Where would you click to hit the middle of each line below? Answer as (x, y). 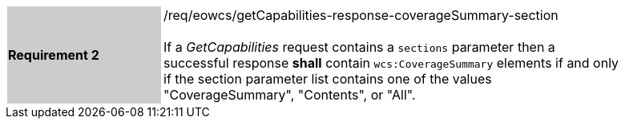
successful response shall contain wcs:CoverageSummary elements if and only (391, 63)
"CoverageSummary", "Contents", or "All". (290, 95)
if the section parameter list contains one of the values (328, 79)
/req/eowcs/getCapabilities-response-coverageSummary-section (361, 15)
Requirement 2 (54, 55)
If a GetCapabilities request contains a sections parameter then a (359, 47)
